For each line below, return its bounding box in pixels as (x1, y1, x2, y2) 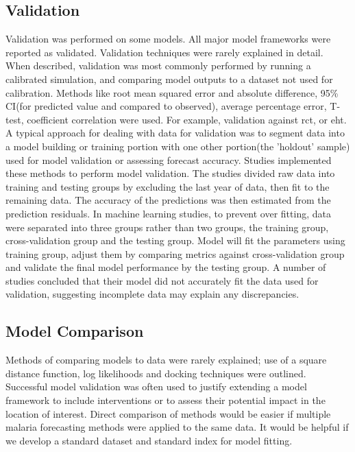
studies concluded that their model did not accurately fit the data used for (5, 273, 319, 287)
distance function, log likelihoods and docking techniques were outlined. (5, 366, 306, 380)
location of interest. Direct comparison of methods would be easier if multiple (5, 406, 331, 420)
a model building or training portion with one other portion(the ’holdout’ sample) (5, 139, 350, 153)
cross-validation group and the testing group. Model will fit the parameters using (5, 233, 345, 248)
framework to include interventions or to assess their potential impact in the (5, 393, 326, 407)
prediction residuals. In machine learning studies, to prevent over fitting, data (5, 206, 331, 220)
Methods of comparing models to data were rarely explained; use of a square (5, 353, 327, 367)
